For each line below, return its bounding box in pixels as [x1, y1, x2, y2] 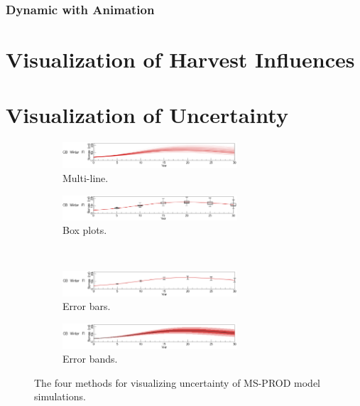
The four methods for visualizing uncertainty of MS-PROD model [34, 375, 321, 390]
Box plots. [62, 223, 107, 237]
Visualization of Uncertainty [6, 100, 288, 129]
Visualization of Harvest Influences [6, 45, 355, 74]
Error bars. [62, 299, 111, 314]
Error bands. [62, 351, 118, 366]
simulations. [34, 389, 86, 404]
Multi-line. [62, 170, 109, 185]
